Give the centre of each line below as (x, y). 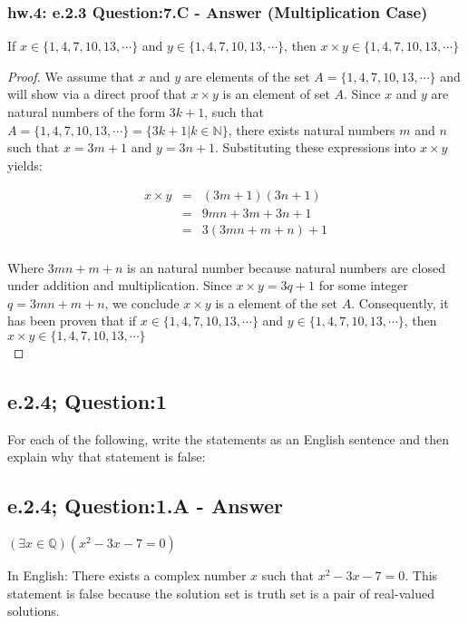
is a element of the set (277, 302)
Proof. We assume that (71, 76)
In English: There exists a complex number (127, 575)
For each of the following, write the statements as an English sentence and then (228, 438)
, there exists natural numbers (312, 129)
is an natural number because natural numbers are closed (286, 267)
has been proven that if (72, 321)
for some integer (363, 285)
